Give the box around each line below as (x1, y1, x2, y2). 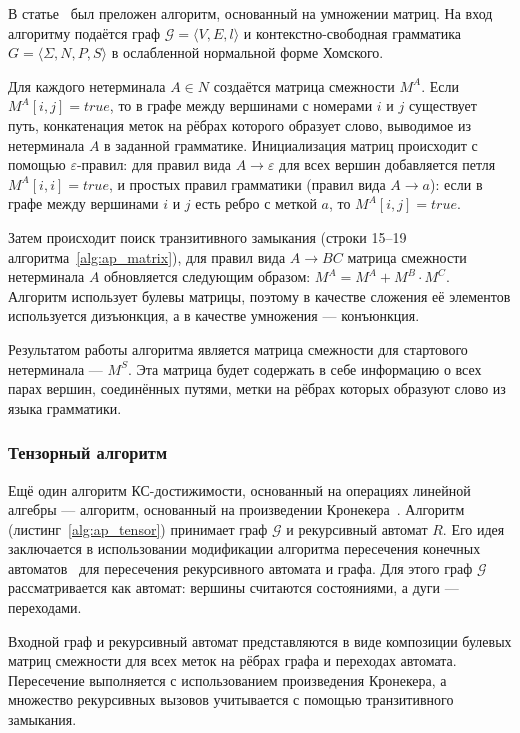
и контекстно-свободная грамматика (243, 22, 462, 43)
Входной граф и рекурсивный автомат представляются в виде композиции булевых (8, 630, 512, 651)
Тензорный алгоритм (8, 440, 168, 465)
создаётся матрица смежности (213, 75, 395, 96)
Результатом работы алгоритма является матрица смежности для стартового (8, 338, 468, 359)
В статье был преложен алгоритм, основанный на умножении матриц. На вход (8, 3, 493, 23)
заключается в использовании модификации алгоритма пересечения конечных (8, 538, 481, 559)
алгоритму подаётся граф (8, 22, 161, 43)
